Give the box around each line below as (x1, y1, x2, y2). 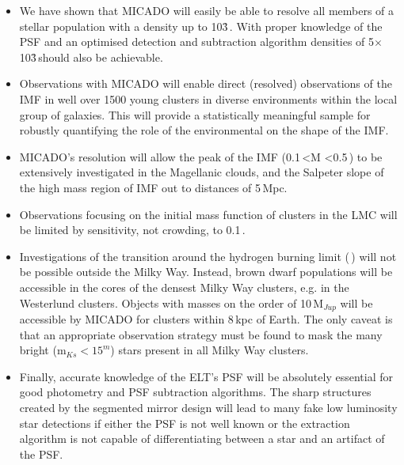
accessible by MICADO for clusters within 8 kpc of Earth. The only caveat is (19, 310, 393, 327)
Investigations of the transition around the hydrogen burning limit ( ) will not (19, 248, 397, 264)
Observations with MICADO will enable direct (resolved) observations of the (19, 75, 392, 92)
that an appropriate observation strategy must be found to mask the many (19, 326, 383, 342)
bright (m (19, 342, 67, 358)
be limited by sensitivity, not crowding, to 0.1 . (19, 221, 246, 238)
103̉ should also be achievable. (19, 48, 163, 65)
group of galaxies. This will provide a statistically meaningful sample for (19, 106, 371, 123)
